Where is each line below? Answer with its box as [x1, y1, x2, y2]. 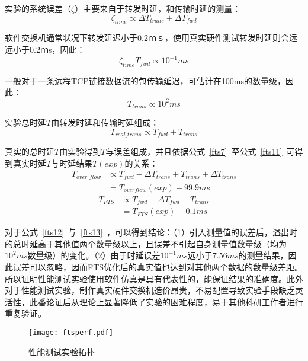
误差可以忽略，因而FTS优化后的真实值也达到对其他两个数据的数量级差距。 [12, 261, 303, 273]
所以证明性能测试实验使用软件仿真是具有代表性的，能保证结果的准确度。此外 [5, 272, 303, 285]
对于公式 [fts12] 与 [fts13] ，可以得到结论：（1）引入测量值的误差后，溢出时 [5, 226, 298, 238]
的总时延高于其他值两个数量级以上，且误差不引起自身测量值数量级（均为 [5, 237, 287, 250]
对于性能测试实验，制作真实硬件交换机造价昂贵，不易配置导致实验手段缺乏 [5, 284, 295, 296]
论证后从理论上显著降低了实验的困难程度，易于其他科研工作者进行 [46, 295, 303, 308]
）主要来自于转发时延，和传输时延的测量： [75, 2, 241, 14]
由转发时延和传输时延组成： [51, 116, 159, 129]
